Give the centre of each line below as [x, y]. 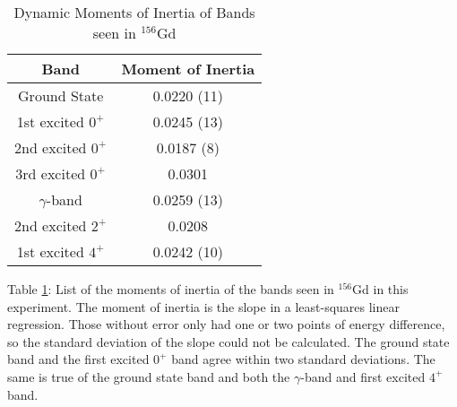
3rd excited [51, 173]
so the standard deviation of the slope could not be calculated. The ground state [228, 341]
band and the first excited [78, 359]
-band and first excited [363, 376]
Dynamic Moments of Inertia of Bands [134, 12]
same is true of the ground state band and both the [149, 376]
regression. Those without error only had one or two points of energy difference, [226, 324]
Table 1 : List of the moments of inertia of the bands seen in [171, 289]
